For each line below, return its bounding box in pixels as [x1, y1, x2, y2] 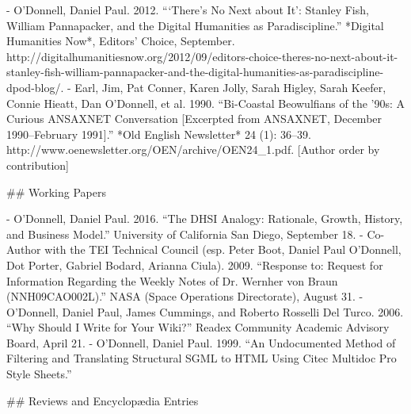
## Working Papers [6, 183, 106, 200]
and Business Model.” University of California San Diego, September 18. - [6, 225, 363, 242]
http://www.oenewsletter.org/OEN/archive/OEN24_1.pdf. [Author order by [6, 141, 380, 158]
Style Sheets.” [6, 366, 72, 382]
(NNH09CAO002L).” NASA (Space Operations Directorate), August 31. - [6, 288, 363, 305]
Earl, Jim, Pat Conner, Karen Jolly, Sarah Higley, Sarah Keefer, [74, 79, 386, 95]
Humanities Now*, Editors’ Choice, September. [6, 33, 235, 49]
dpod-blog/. [6, 79, 64, 95]
